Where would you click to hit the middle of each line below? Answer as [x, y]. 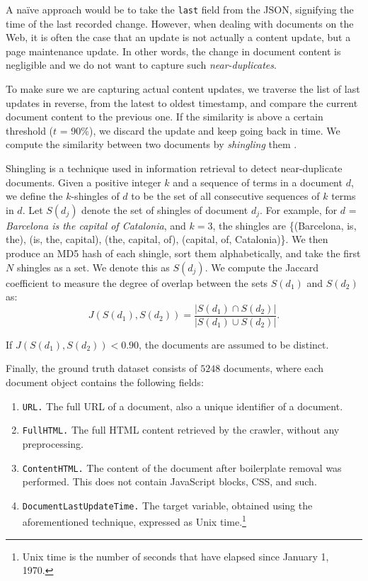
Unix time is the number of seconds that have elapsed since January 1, [176, 556]
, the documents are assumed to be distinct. [234, 344]
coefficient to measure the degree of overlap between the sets [137, 282]
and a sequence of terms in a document [258, 182]
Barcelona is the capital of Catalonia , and [96, 225]
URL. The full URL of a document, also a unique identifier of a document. [183, 406]
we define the [34, 196]
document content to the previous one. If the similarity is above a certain [165, 117]
